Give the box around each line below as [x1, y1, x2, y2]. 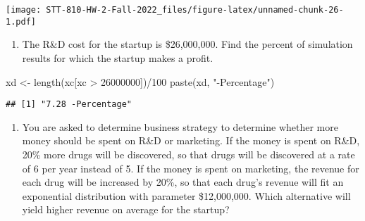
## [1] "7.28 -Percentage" [6, 99, 132, 110]
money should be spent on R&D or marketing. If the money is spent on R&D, [22, 133, 360, 148]
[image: [6, 5, 42, 15]
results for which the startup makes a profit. [22, 50, 214, 65]
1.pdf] [6, 16, 36, 27]
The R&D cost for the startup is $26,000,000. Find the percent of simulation [22, 37, 353, 51]
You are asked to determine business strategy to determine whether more [22, 119, 338, 134]
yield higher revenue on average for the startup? [22, 202, 230, 217]
